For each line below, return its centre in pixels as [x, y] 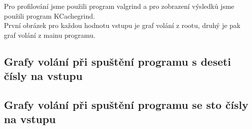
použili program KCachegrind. [49, 15]
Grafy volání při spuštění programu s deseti [118, 61]
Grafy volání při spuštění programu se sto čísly [126, 104]
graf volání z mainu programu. [50, 35]
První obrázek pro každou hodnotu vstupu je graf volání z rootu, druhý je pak [122, 25]
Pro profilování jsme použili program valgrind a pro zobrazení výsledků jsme [119, 6]
